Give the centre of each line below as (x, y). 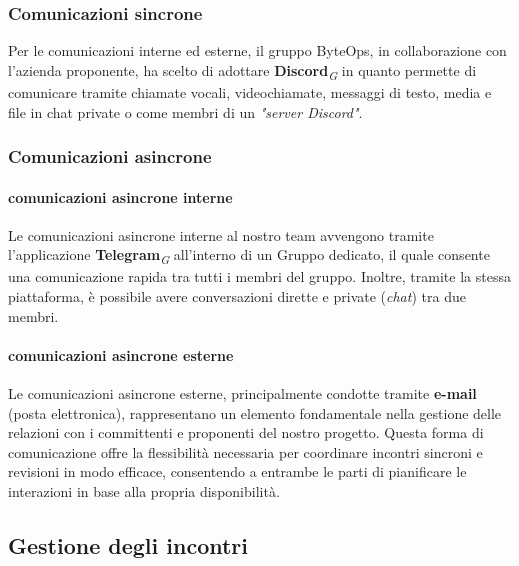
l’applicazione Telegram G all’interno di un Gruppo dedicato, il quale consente (249, 256)
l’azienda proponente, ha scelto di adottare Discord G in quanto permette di (242, 71)
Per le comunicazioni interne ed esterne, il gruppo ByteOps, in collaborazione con (257, 50)
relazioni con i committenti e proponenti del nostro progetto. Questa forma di (246, 432)
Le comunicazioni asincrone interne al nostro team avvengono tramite (221, 234)
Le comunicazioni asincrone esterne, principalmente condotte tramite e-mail (242, 393)
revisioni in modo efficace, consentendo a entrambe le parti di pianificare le (237, 471)
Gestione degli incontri (128, 545)
